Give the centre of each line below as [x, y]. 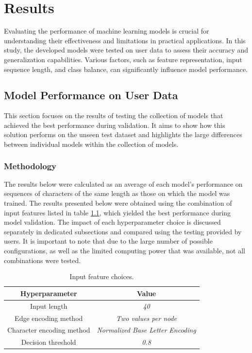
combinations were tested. [42, 260]
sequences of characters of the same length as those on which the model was [117, 193]
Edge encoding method [49, 318]
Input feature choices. [102, 276]
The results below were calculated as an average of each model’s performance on [123, 184]
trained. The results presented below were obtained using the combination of [118, 203]
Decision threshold [49, 342]
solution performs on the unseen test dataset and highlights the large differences [123, 134]
